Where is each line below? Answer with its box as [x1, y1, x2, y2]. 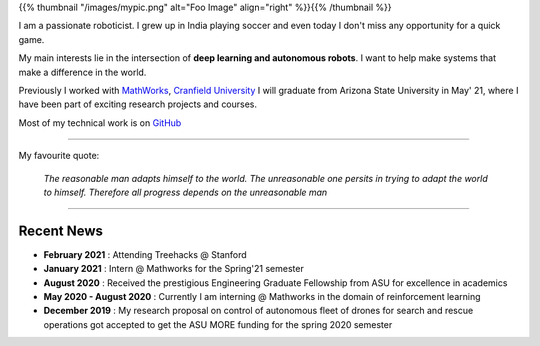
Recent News [18, 222, 104, 239]
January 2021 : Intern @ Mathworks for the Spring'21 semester [43, 263, 304, 275]
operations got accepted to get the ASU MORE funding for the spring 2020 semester [43, 318, 393, 330]
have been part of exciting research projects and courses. [18, 98, 258, 110]
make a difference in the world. [18, 66, 147, 78]
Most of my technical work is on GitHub [18, 116, 182, 129]
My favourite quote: [18, 150, 100, 162]
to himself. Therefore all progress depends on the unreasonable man [43, 186, 328, 198]
